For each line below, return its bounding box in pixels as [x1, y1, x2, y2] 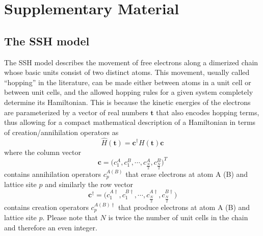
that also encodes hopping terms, [156, 107, 259, 117]
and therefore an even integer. [4, 222, 97, 232]
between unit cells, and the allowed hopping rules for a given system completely [4, 87, 253, 97]
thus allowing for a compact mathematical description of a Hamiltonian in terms [4, 117, 256, 127]
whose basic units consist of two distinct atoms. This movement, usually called [4, 67, 250, 77]
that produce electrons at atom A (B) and [118, 201, 250, 212]
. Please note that [42, 212, 98, 222]
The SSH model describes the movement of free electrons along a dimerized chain [4, 57, 258, 67]
